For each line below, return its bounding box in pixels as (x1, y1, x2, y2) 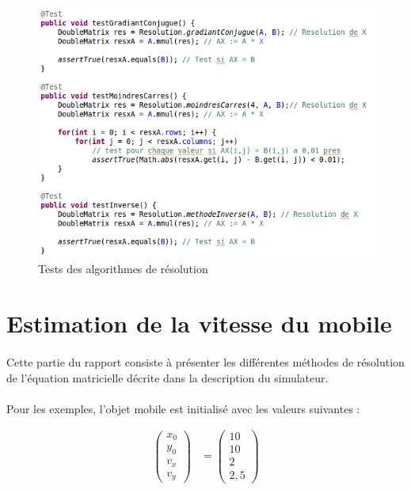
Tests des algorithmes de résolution (38, 260, 208, 277)
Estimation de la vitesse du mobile (6, 307, 392, 340)
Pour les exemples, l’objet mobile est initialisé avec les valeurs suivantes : (6, 400, 360, 416)
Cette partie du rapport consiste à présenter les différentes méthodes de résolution (6, 353, 405, 370)
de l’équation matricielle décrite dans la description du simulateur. (6, 369, 329, 386)
